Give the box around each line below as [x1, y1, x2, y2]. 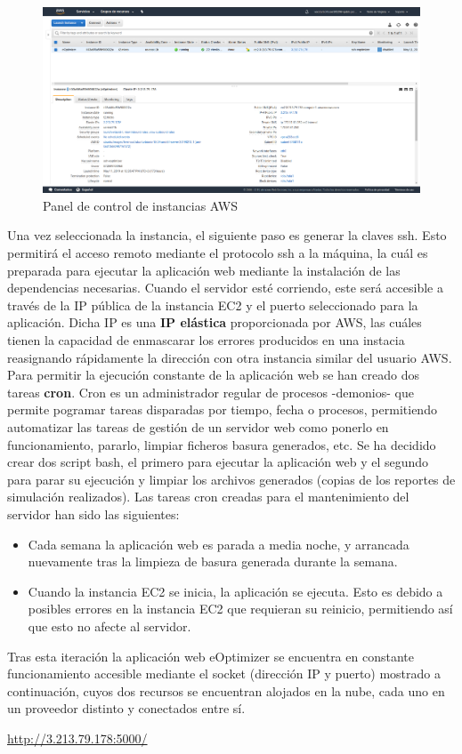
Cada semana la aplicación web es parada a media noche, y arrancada [28, 534, 409, 553]
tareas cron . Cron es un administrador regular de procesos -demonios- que [7, 382, 414, 401]
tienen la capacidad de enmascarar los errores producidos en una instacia [7, 331, 405, 349]
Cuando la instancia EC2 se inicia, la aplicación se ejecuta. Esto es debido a [28, 582, 443, 600]
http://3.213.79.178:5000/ [7, 728, 148, 747]
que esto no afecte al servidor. [28, 616, 191, 635]
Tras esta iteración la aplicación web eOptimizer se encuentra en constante [7, 646, 414, 665]
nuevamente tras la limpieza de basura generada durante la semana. [28, 552, 398, 571]
